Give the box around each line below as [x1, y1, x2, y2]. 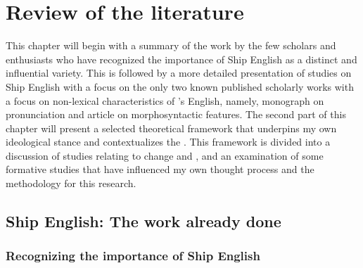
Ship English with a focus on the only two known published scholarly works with [6, 79, 354, 94]
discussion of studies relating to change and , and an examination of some [6, 148, 324, 162]
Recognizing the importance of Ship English [6, 247, 260, 264]
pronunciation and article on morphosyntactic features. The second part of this [6, 107, 346, 122]
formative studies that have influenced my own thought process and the [6, 162, 314, 177]
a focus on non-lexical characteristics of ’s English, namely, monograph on [6, 93, 324, 108]
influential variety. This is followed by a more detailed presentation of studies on [6, 65, 352, 80]
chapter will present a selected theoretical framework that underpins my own [6, 120, 337, 135]
